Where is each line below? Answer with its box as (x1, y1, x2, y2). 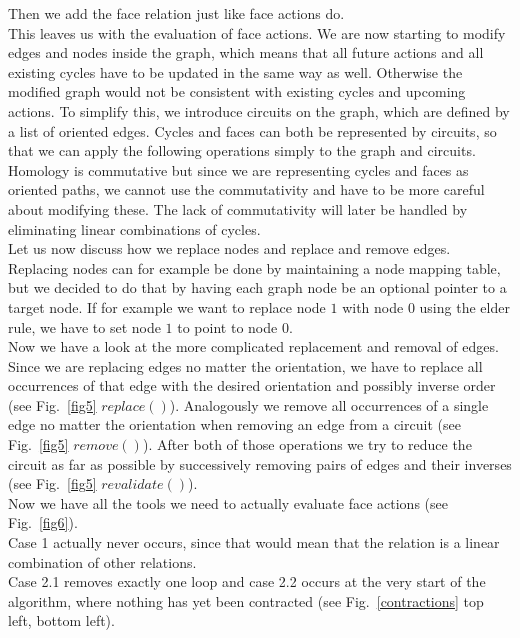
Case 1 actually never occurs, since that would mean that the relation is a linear (8, 532, 500, 553)
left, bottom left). (8, 610, 115, 631)
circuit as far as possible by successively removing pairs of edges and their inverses (8, 453, 512, 474)
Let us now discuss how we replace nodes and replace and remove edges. (8, 238, 451, 259)
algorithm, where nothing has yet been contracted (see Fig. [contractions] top (8, 590, 484, 611)
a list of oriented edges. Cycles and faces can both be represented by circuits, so (8, 120, 497, 141)
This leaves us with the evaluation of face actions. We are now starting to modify (8, 22, 506, 43)
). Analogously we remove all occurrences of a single (169, 394, 489, 415)
